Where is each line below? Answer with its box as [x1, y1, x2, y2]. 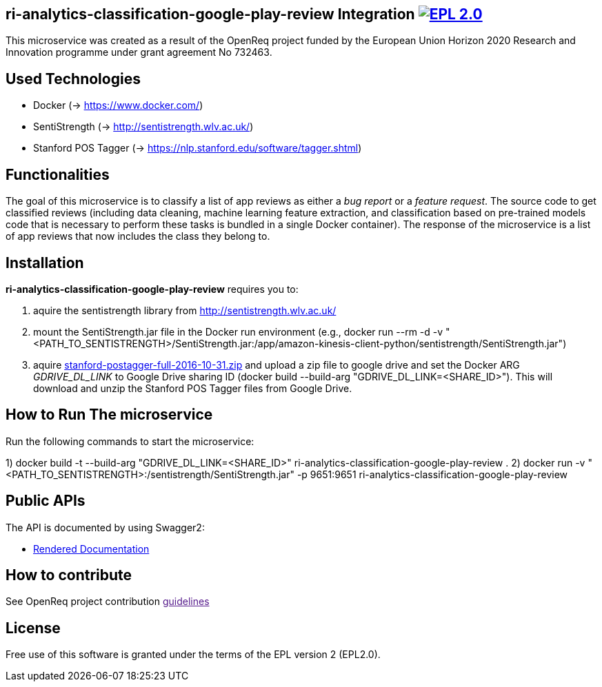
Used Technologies [6, 70, 141, 88]
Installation [6, 254, 84, 271]
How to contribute [6, 566, 132, 584]
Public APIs [6, 492, 86, 510]
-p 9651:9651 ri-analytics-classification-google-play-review [297, 468, 568, 480]
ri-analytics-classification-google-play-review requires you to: [6, 283, 299, 295]
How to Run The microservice [6, 406, 213, 424]
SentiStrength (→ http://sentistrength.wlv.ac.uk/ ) [33, 121, 254, 133]
